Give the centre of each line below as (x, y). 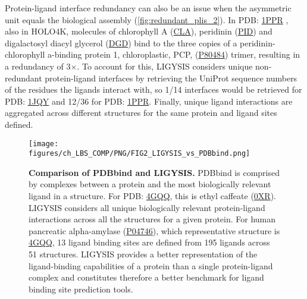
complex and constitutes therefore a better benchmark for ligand (146, 277)
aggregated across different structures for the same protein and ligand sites (141, 113)
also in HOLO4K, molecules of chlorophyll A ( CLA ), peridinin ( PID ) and (139, 31)
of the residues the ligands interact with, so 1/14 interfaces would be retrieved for (153, 89)
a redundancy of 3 (38, 66)
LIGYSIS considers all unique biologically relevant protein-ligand (147, 207)
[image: (44, 144)
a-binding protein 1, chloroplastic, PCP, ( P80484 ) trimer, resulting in (174, 54)
